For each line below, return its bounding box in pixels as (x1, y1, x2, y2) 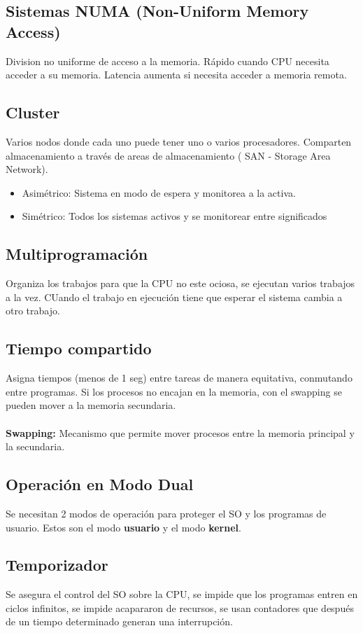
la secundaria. (6, 439, 65, 454)
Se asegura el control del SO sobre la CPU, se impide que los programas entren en (6, 587, 358, 601)
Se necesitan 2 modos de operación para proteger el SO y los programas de (6, 506, 327, 520)
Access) (6, 20, 61, 42)
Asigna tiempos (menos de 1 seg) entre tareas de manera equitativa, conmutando (6, 370, 353, 385)
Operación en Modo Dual (6, 473, 194, 495)
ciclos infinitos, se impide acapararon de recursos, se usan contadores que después (6, 600, 354, 615)
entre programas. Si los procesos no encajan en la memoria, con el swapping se (6, 384, 342, 398)
